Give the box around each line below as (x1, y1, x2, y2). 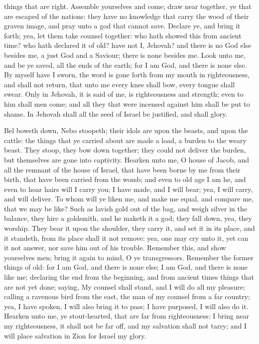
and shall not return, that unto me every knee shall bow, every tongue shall (4, 79, 235, 89)
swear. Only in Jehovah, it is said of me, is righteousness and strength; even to (4, 89, 244, 99)
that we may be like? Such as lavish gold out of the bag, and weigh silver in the (4, 203, 247, 213)
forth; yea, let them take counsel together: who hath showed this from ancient (4, 30, 242, 40)
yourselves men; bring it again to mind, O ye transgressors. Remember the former (4, 252, 254, 262)
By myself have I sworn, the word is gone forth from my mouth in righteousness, (4, 69, 250, 80)
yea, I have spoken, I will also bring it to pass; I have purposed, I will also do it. (4, 301, 249, 311)
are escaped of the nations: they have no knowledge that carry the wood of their (4, 10, 249, 21)
